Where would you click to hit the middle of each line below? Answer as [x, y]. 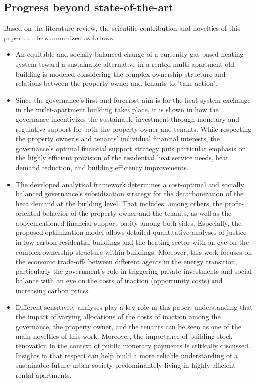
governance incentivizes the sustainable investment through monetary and [128, 119]
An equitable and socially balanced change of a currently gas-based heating [129, 54]
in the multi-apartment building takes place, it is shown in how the [117, 109]
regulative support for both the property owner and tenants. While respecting [133, 129]
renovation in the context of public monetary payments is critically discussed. [133, 346]
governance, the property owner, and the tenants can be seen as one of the [128, 326]
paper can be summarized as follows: [60, 37]
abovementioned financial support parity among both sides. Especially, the [128, 222]
